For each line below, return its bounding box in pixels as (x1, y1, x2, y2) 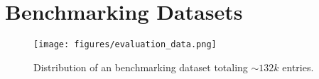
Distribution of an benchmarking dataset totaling (33, 59, 248, 74)
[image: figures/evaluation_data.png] (33, 39, 217, 50)
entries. (282, 59, 314, 74)
